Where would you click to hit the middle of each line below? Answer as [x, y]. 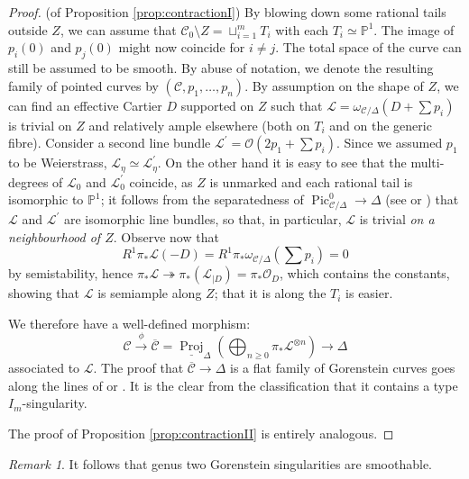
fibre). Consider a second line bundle [110, 143]
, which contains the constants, [364, 273]
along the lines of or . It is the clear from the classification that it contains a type [233, 385]
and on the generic [381, 125]
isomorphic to [46, 199]
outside [28, 29]
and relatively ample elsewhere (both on [199, 125]
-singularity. [55, 403]
